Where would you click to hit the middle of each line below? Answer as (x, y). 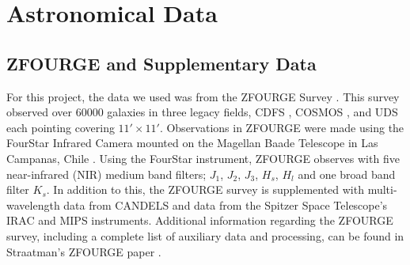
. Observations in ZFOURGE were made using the (282, 127)
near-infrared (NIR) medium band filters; (106, 174)
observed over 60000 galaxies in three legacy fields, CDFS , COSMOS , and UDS (202, 112)
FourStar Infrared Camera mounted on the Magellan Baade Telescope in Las (192, 143)
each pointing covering (61, 127)
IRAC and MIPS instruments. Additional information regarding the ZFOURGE (200, 220)
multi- (382, 189)
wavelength (33, 204)
